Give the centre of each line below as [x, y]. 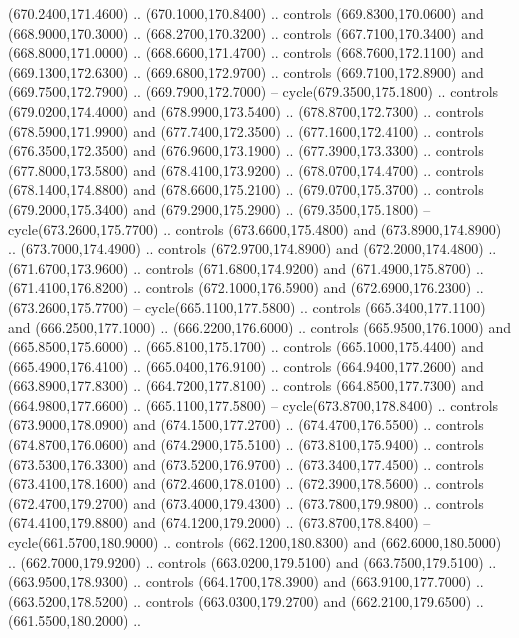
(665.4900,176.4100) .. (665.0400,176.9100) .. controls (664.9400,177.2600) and [246, 365]
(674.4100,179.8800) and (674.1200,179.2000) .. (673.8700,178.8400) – [219, 522]
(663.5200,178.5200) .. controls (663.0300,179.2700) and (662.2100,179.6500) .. [246, 600]
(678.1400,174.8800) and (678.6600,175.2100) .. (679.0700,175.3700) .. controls [246, 189]
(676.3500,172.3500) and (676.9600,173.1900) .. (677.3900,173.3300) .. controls [246, 150]
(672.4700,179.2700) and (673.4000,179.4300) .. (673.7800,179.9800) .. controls [246, 502]
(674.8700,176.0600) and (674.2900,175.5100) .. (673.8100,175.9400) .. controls [246, 444]
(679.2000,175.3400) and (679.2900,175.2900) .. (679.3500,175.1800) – [219, 208]
